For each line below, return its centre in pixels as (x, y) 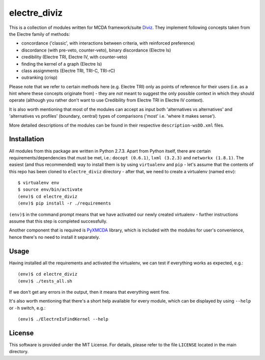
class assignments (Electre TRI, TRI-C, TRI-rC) (68, 71)
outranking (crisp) (40, 77)
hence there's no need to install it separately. (54, 237)
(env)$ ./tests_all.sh (45, 281)
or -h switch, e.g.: (27, 308)
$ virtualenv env (39, 183)
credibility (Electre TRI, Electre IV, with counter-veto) (74, 57)
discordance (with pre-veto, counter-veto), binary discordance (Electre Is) (96, 50)
